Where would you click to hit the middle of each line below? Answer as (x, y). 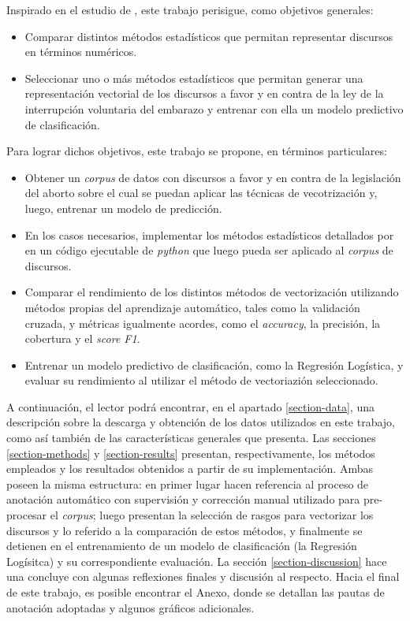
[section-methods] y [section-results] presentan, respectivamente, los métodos (191, 453)
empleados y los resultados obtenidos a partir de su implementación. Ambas (190, 469)
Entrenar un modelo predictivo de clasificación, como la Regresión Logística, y (214, 364)
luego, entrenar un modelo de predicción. (123, 208)
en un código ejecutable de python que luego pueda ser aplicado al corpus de (209, 250)
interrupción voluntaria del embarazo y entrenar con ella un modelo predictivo (214, 108)
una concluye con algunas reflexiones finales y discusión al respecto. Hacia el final (203, 576)
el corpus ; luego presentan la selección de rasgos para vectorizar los (212, 515)
